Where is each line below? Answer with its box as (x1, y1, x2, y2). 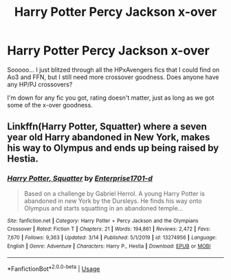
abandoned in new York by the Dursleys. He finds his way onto (23, 197, 202, 205)
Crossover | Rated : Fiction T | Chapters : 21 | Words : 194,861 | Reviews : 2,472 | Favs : (7, 226, 211, 233)
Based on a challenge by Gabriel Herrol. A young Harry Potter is (23, 189, 205, 197)
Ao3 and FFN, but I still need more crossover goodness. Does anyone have (7, 73, 219, 81)
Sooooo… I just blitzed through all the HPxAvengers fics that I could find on (7, 65, 220, 74)
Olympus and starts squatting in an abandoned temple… (23, 204, 184, 212)
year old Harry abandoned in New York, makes (7, 131, 210, 143)
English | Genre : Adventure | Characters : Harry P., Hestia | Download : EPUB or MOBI (7, 242, 211, 250)
